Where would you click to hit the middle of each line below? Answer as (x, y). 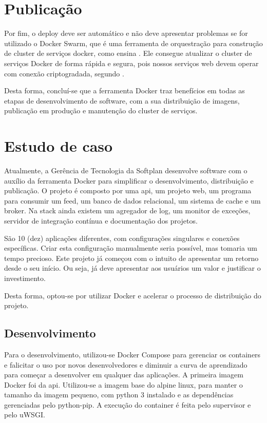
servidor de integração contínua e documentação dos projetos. (101, 220)
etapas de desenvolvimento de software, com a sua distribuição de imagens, (122, 100)
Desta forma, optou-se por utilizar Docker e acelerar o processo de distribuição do (133, 295)
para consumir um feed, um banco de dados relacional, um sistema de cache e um (132, 200)
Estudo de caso (59, 146)
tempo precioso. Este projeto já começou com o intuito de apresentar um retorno (131, 258)
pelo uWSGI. (25, 415)
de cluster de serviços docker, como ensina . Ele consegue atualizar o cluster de (128, 53)
